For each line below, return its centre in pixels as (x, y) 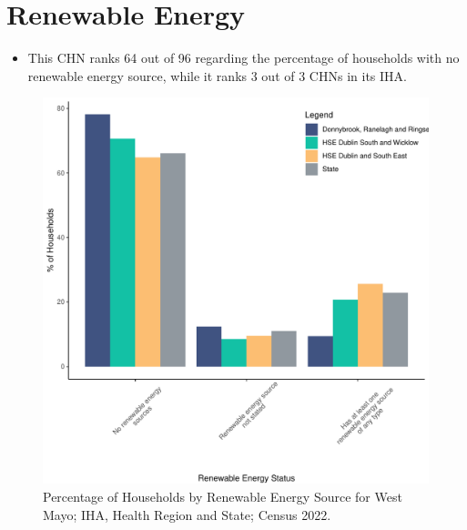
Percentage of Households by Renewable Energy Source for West (223, 496)
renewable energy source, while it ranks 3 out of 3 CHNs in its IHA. (217, 75)
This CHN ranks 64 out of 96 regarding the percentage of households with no (244, 58)
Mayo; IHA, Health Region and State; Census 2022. (187, 514)
